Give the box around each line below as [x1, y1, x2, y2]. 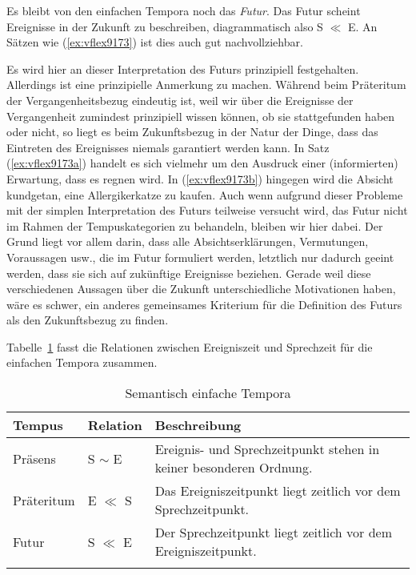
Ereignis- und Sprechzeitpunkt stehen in [154, 440, 380, 459]
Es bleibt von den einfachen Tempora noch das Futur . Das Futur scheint [6, 2, 361, 18]
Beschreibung [154, 416, 242, 435]
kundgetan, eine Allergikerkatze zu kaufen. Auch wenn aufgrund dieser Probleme [6, 186, 403, 203]
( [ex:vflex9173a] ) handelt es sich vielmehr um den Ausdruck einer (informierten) [6, 155, 398, 171]
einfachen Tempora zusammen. [6, 354, 158, 371]
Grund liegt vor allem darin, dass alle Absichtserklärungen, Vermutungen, [6, 233, 369, 250]
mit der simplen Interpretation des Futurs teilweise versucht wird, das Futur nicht [6, 202, 408, 219]
